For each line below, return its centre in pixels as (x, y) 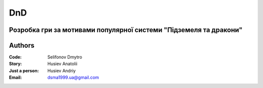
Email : (15, 77)
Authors (22, 45)
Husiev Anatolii (62, 64)
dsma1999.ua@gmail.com (73, 77)
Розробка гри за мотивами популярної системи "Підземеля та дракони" (126, 30)
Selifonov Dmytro (65, 57)
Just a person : (24, 70)
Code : (15, 57)
